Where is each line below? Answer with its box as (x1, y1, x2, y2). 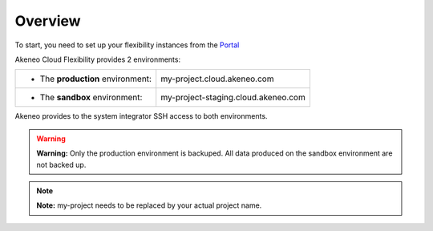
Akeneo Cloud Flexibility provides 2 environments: (14, 55, 180, 64)
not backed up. (36, 160, 87, 169)
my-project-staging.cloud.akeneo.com (160, 92, 306, 103)
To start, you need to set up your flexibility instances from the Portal (14, 40, 240, 50)
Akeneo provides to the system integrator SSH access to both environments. (14, 111, 268, 121)
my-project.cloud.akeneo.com (160, 73, 274, 84)
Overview (14, 12, 81, 30)
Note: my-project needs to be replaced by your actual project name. (36, 201, 262, 210)
